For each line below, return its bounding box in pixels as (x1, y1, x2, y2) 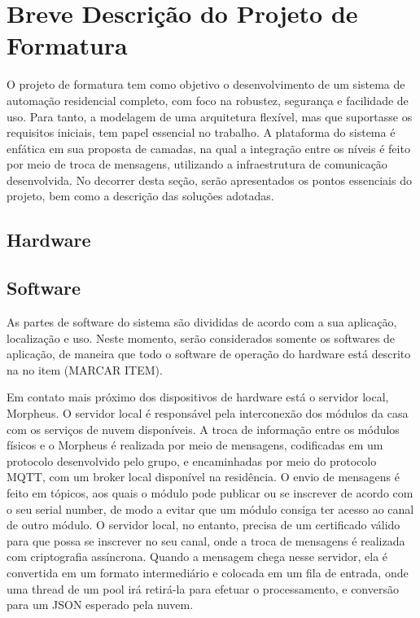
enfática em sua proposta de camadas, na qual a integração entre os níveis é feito (7, 139, 410, 156)
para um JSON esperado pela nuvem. (7, 596, 194, 613)
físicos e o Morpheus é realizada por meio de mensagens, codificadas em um (7, 436, 383, 454)
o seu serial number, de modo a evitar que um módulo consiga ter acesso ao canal (7, 500, 414, 517)
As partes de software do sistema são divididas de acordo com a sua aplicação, (7, 313, 397, 331)
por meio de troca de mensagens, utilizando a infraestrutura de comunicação (7, 156, 387, 173)
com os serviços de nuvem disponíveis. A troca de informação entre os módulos (7, 420, 400, 437)
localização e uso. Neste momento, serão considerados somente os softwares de (7, 329, 396, 346)
